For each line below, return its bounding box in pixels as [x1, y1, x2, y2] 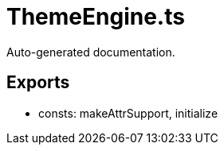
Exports [6, 72, 70, 93]
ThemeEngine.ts [6, 3, 185, 30]
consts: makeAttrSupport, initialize [38, 106, 218, 120]
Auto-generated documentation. [6, 45, 175, 59]
